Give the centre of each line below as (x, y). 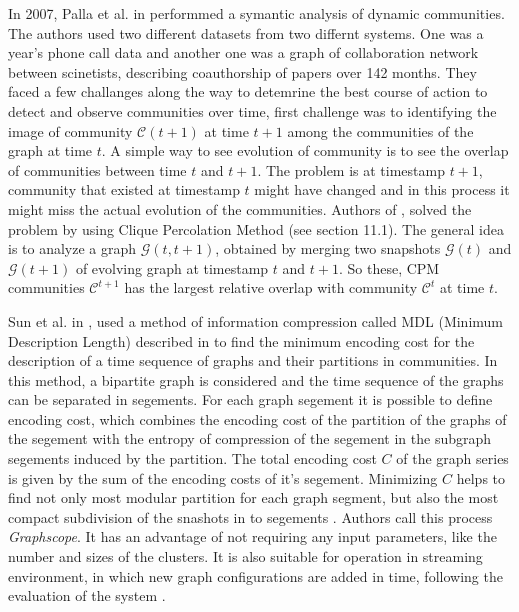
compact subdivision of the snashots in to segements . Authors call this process (250, 516)
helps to (481, 477)
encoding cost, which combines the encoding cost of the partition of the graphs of (257, 418)
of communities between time (97, 169)
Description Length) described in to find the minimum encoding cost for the (241, 340)
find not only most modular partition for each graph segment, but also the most (253, 497)
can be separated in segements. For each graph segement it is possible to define (250, 399)
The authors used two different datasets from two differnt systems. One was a (246, 32)
